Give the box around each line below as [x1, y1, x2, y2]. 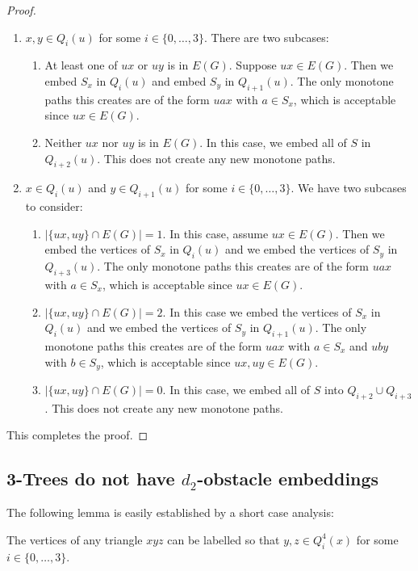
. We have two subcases [291, 179, 407, 196]
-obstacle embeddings [197, 466, 379, 491]
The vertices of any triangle [6, 531, 143, 548]
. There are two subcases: [204, 28, 329, 45]
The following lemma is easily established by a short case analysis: [6, 504, 334, 521]
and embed [152, 72, 207, 89]
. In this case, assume [162, 225, 269, 241]
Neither [44, 133, 82, 150]
